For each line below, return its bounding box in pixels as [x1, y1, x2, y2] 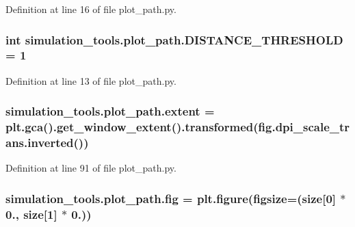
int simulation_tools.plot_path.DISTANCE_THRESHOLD [5, 31, 343, 48]
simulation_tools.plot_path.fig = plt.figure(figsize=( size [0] [5, 189, 337, 206]
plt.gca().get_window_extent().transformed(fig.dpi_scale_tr [5, 118, 350, 135]
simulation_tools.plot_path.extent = [5, 103, 215, 120]
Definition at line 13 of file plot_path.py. [5, 73, 176, 88]
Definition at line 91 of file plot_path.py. [5, 161, 176, 175]
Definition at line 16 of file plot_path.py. [5, 2, 176, 16]
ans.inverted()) [5, 134, 89, 151]
